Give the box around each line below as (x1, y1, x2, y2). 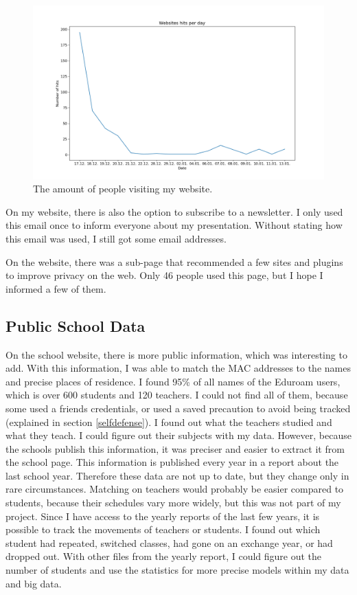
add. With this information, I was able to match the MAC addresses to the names (5, 361, 351, 375)
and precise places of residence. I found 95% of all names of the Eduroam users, (5, 374, 341, 388)
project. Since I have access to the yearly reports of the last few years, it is (5, 508, 320, 523)
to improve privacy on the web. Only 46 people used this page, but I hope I (5, 268, 323, 282)
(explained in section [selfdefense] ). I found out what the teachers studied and (5, 414, 332, 429)
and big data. (5, 576, 62, 590)
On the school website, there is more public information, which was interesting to (5, 347, 347, 361)
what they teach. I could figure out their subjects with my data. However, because (5, 428, 352, 442)
